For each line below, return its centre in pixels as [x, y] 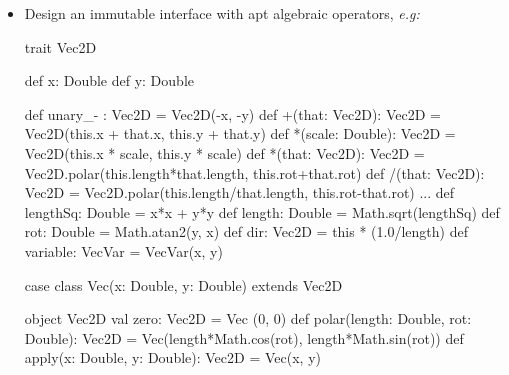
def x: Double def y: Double [109, 80]
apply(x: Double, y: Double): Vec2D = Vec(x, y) [172, 357]
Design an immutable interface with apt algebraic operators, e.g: [222, 13]
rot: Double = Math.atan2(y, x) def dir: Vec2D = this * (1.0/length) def [246, 231]
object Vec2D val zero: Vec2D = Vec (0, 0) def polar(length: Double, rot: [248, 318]
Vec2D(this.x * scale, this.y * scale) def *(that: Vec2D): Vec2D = [224, 152]
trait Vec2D [60, 46]
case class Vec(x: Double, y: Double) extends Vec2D [183, 284]
